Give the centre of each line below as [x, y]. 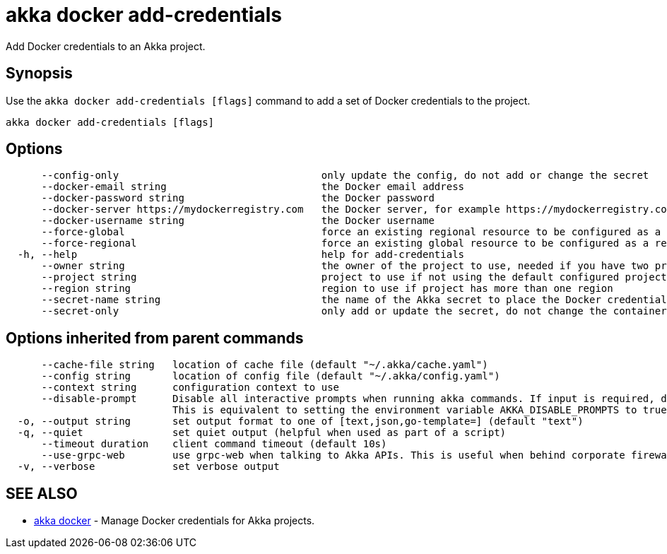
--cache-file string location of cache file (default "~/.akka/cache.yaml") [265, 365]
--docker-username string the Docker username [238, 221]
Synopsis [39, 73]
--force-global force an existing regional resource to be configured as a [351, 232]
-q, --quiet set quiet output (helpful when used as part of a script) [262, 433]
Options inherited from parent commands [155, 338]
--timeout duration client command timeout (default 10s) [214, 444]
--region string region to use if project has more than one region [327, 289]
